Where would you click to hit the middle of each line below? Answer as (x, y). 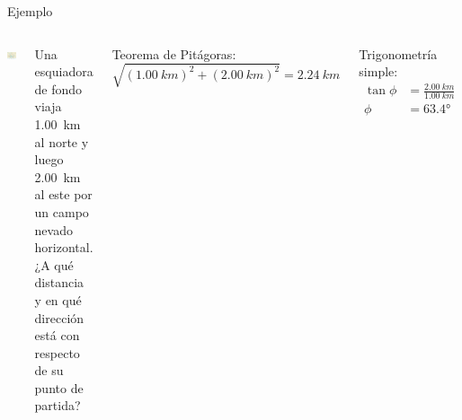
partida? (58, 405)
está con (57, 335)
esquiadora (64, 71)
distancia (59, 282)
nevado (53, 229)
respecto (57, 352)
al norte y (62, 141)
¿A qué (54, 264)
